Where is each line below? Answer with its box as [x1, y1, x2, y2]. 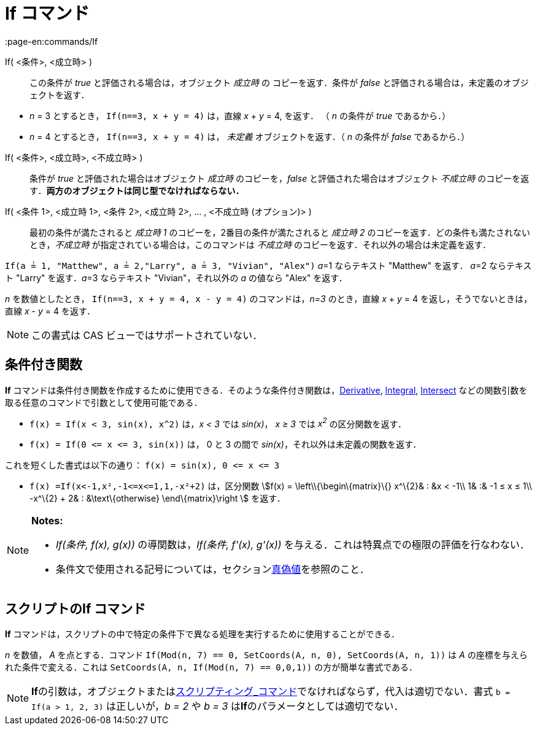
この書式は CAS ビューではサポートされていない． [31, 328, 263, 341]
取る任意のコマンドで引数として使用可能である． [5, 397, 203, 408]
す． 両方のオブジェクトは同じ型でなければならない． [29, 185, 244, 196]
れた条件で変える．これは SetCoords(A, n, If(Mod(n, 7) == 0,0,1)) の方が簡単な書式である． [5, 662, 418, 673]
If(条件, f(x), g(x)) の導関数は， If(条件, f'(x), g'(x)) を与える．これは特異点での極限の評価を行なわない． [56, 538, 530, 551]
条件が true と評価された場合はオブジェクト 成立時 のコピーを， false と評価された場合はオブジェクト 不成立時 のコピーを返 [29, 173, 530, 184]
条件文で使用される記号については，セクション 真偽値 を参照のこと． [56, 563, 369, 576]
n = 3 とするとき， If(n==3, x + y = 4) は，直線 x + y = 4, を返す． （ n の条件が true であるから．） [29, 110, 450, 121]
